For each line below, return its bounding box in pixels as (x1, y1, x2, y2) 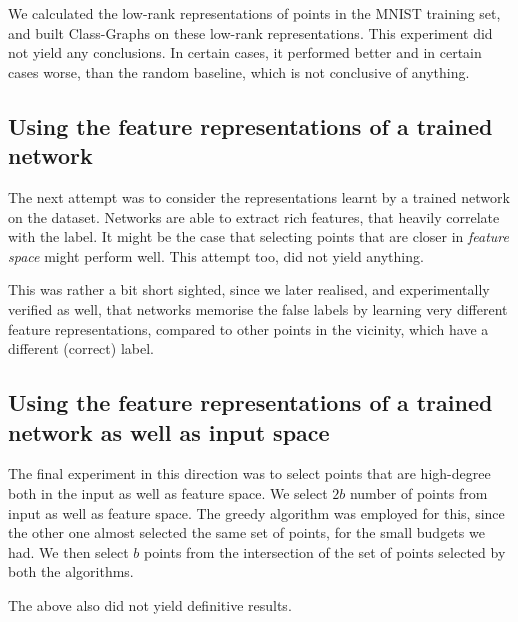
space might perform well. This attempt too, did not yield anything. (8, 245, 424, 266)
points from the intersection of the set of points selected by (143, 541, 506, 562)
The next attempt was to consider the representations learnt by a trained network (8, 186, 510, 207)
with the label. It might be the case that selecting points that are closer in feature (8, 226, 509, 247)
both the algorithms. (8, 561, 134, 582)
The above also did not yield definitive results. (8, 594, 292, 615)
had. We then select (8, 541, 129, 562)
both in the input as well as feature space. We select (8, 482, 328, 503)
